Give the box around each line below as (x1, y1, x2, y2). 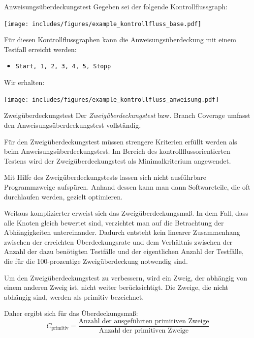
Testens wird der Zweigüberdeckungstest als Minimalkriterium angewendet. (4, 155, 231, 166)
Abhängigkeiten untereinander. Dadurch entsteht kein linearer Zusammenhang (4, 227, 240, 237)
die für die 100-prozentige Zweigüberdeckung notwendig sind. (4, 256, 188, 266)
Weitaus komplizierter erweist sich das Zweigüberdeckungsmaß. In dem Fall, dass (4, 208, 248, 218)
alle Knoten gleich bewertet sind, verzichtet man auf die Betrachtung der (4, 217, 224, 227)
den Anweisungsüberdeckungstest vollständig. (4, 119, 141, 130)
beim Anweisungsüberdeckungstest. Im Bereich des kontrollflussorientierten (4, 146, 230, 156)
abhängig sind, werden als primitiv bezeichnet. (4, 291, 144, 302)
